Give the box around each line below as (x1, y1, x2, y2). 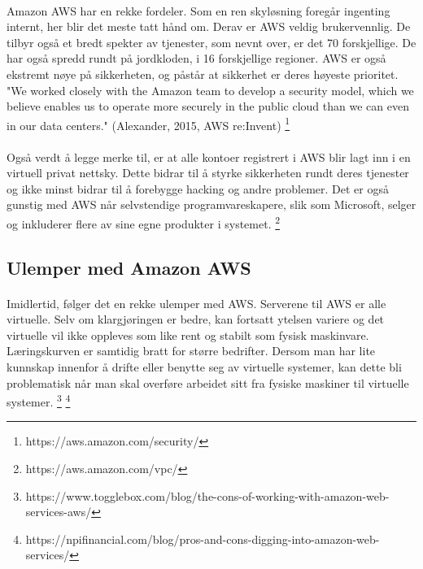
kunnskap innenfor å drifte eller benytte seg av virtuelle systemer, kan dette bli (7, 358, 402, 375)
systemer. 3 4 (7, 391, 71, 410)
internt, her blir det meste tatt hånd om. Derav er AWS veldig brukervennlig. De (7, 18, 411, 35)
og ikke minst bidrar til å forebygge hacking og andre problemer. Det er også (7, 180, 390, 197)
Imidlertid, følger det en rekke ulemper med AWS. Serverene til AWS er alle (7, 294, 386, 311)
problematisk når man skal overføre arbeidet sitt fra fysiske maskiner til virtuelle (7, 374, 409, 391)
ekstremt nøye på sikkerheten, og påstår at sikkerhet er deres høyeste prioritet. (7, 65, 399, 82)
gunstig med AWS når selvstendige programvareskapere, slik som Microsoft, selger (7, 196, 416, 213)
